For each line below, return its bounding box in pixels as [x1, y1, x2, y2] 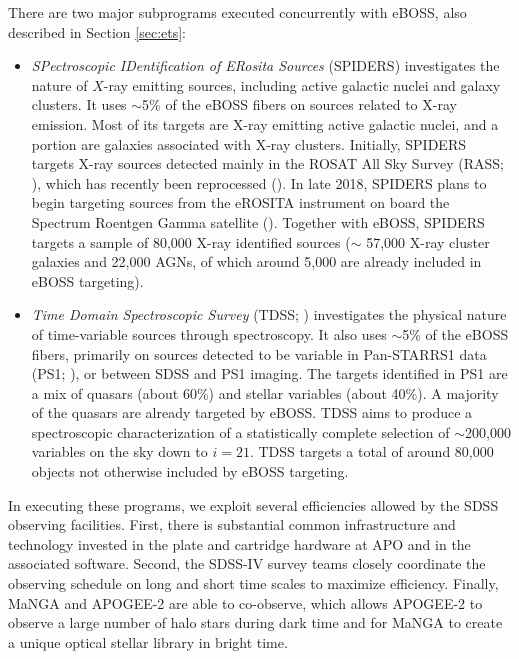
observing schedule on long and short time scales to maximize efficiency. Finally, [8, 573, 499, 594]
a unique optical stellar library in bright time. [8, 631, 288, 652]
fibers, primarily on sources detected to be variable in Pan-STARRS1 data [31, 343, 487, 364]
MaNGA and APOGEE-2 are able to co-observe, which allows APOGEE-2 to [8, 592, 483, 613]
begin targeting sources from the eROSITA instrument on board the [31, 192, 450, 213]
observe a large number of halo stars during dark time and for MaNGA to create [8, 612, 503, 633]
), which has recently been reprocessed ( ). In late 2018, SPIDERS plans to [31, 172, 487, 193]
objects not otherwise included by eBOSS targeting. [31, 461, 349, 482]
